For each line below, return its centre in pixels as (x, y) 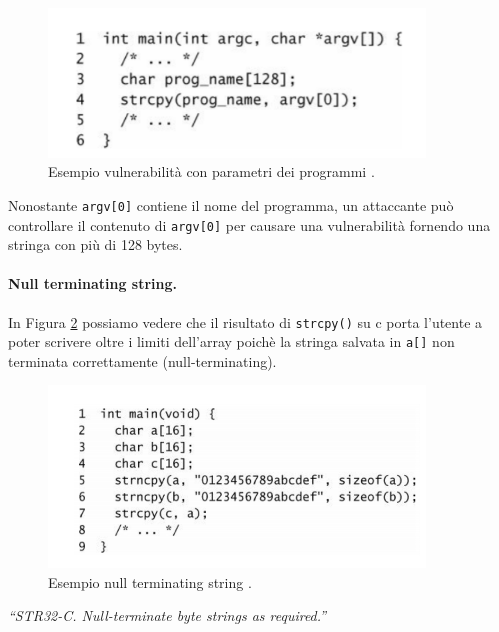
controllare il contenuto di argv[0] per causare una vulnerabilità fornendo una (249, 224)
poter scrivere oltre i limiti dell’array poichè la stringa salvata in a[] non (231, 341)
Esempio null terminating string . (150, 581)
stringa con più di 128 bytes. (95, 244)
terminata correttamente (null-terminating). (142, 360)
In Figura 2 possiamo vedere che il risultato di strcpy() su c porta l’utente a (245, 321)
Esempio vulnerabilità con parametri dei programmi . (211, 171)
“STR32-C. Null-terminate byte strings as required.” (167, 615)
